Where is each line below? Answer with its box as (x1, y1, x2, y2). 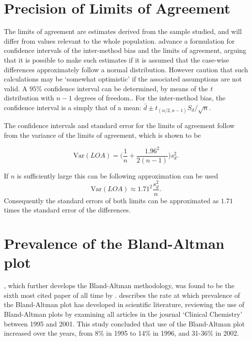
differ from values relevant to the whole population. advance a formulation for (4, 35, 235, 46)
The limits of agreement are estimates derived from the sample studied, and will (4, 26, 242, 36)
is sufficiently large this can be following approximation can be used (17, 170, 219, 180)
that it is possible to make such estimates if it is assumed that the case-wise (4, 54, 229, 65)
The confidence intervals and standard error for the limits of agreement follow (4, 120, 235, 130)
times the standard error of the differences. (4, 205, 131, 215)
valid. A (4, 83, 28, 93)
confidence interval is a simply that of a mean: (4, 102, 142, 112)
